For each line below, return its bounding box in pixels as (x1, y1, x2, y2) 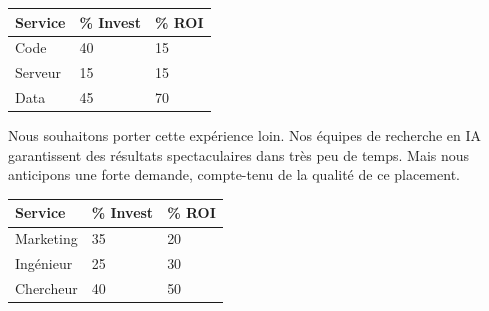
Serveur (15, 62, 61, 83)
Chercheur (15, 277, 78, 298)
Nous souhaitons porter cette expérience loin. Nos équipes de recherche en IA (8, 125, 482, 146)
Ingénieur (15, 253, 73, 274)
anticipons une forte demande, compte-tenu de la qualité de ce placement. (8, 164, 460, 185)
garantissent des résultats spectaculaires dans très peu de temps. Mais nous (8, 144, 470, 165)
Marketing (15, 228, 78, 249)
